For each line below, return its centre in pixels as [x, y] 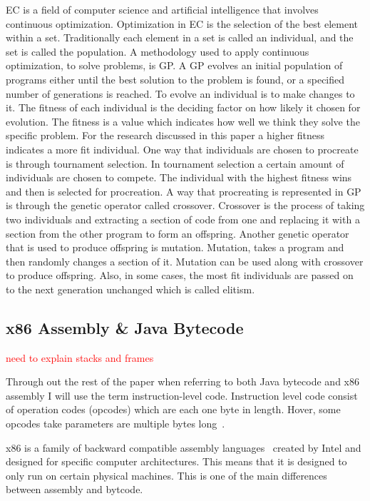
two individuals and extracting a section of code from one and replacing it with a [183, 219]
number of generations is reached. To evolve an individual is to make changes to [180, 93]
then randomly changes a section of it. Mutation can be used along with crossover [185, 261]
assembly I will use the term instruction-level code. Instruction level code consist [182, 395]
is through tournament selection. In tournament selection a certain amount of [175, 163]
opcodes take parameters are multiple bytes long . [115, 424]
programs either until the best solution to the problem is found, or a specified [175, 79]
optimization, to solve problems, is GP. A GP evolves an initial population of [174, 65]
